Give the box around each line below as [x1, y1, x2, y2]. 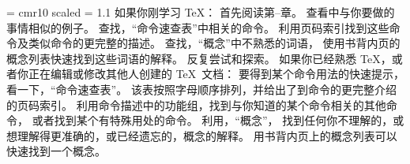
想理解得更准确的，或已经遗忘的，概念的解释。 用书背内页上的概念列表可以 [6, 127, 397, 143]
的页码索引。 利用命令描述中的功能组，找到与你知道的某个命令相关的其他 [6, 96, 386, 113]
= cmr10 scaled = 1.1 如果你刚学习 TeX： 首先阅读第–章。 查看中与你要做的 [6, 4, 395, 20]
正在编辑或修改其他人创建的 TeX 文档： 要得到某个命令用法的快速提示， [28, 65, 404, 82]
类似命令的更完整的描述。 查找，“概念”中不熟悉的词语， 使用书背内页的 [28, 35, 401, 51]
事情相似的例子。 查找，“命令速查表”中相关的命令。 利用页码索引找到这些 [6, 19, 389, 35]
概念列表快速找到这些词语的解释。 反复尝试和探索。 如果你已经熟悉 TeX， [6, 50, 392, 66]
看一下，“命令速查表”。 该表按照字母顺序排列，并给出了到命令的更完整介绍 [6, 80, 397, 97]
